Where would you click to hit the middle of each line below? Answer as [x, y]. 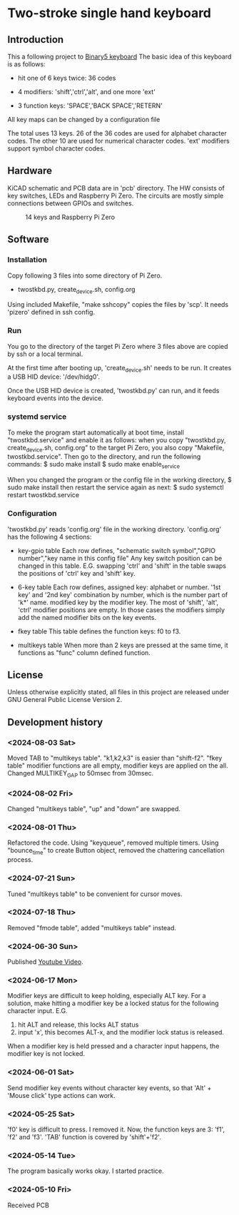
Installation [27, 260]
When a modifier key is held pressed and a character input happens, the [113, 1046]
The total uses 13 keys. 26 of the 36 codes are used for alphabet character [117, 133]
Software [28, 239]
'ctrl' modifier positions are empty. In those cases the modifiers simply [121, 610]
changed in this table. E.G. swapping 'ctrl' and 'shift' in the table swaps [122, 566]
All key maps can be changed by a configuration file [84, 120]
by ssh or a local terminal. [45, 354]
